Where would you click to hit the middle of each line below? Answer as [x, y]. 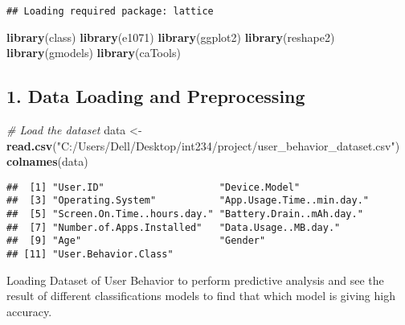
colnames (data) [47, 161]
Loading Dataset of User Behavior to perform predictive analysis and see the [195, 280]
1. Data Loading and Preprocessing [156, 96]
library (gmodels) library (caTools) [94, 53]
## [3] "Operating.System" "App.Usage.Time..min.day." [188, 201]
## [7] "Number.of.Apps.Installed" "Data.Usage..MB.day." [174, 227]
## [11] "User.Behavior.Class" [90, 255]
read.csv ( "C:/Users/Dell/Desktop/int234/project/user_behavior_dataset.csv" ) [203, 145]
